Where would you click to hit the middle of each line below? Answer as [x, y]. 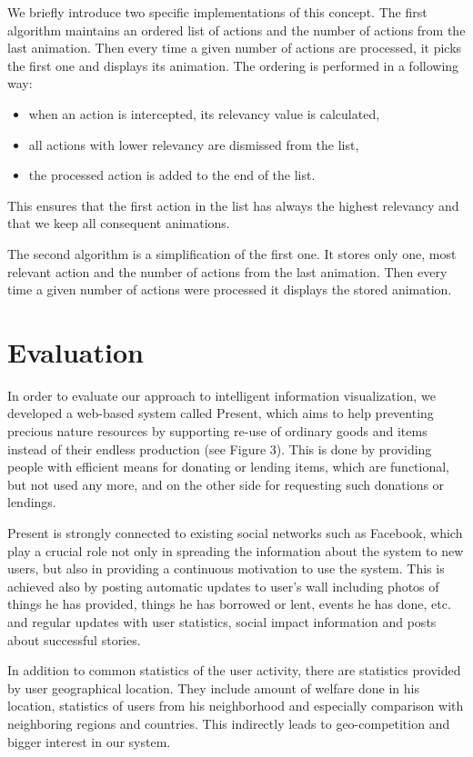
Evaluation [75, 351]
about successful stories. [74, 639]
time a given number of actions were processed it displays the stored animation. [230, 289]
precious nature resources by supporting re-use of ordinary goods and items [217, 431]
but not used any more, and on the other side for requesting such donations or [226, 484]
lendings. [32, 502]
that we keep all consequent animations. [119, 223]
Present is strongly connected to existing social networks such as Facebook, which [235, 533]
